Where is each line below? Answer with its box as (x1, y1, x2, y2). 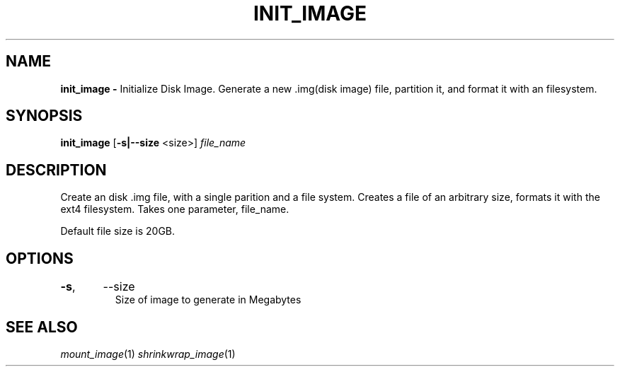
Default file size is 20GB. (60, 225, 176, 238)
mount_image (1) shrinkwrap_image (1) (60, 347, 236, 360)
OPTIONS (6, 249, 74, 267)
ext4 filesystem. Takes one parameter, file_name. (60, 203, 289, 216)
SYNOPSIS (6, 107, 83, 125)
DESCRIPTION (6, 161, 107, 179)
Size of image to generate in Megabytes (115, 293, 302, 306)
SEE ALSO (6, 318, 78, 336)
